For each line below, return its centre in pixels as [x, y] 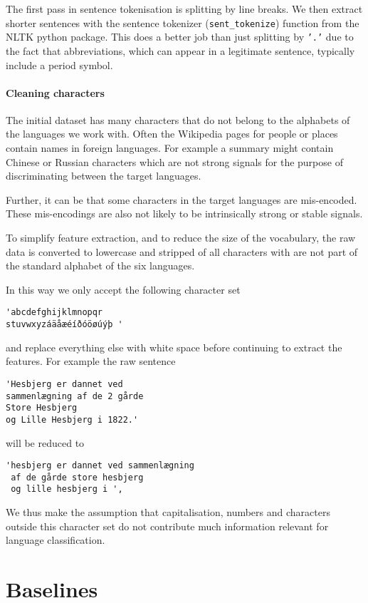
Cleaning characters [55, 92]
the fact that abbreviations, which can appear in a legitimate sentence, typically [180, 50]
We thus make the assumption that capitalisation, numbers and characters [168, 512]
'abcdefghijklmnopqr [54, 313]
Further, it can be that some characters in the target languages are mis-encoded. [182, 199]
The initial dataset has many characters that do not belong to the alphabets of [178, 119]
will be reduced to [45, 442]
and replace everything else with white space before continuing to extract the [174, 347]
